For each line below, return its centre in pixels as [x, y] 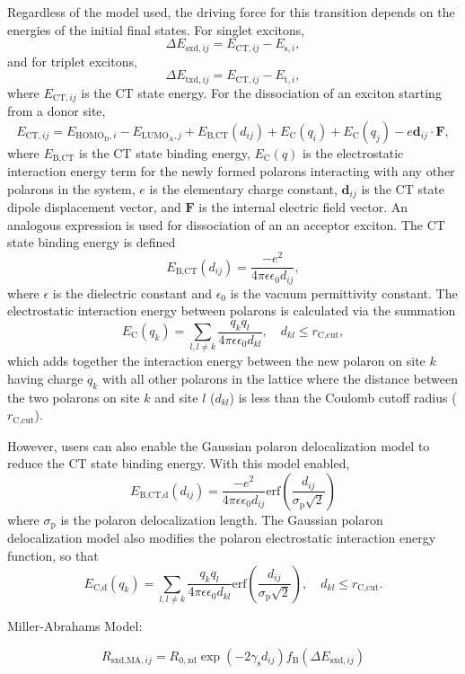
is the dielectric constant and [132, 293]
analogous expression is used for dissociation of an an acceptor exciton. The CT [226, 224]
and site [176, 397]
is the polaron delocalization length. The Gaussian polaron [222, 519]
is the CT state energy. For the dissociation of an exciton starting [261, 92]
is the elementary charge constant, [243, 188]
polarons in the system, [71, 188]
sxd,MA [126, 661]
